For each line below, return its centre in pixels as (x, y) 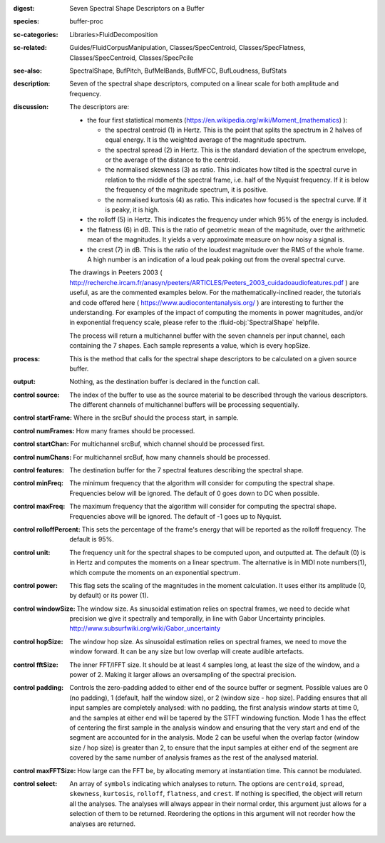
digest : (24, 8)
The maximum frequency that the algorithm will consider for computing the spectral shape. (203, 507)
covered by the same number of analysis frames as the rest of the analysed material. (194, 757)
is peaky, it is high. (132, 210)
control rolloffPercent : (47, 529)
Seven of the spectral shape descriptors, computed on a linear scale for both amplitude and (204, 84)
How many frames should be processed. (135, 430)
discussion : (31, 107)
